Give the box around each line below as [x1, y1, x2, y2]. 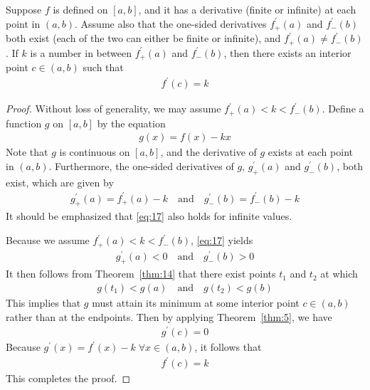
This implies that [6, 295, 81, 310]
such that [83, 59, 124, 74]
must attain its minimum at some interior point [92, 295, 300, 310]
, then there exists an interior [223, 45, 351, 60]
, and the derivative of [160, 144, 257, 159]
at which [320, 266, 358, 281]
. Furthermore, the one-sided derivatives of [48, 158, 234, 173]
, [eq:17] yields [191, 233, 253, 248]
